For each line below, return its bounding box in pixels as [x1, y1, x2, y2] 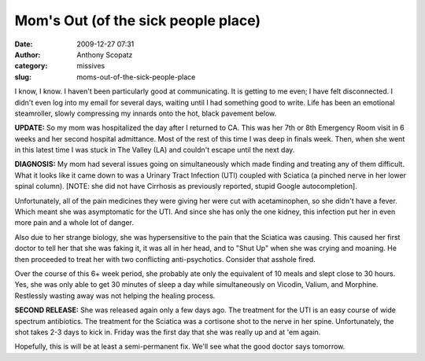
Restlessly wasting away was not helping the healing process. [14, 291, 216, 300]
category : [14, 61, 48, 71]
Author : [14, 50, 41, 59]
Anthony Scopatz [76, 50, 133, 59]
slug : [14, 72, 31, 82]
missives [76, 61, 105, 71]
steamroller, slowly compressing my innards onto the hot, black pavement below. [14, 109, 277, 118]
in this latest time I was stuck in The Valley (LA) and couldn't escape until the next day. [14, 146, 295, 155]
